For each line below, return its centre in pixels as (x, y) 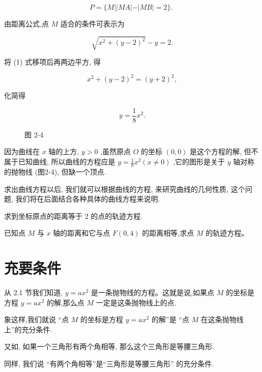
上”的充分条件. (28, 329)
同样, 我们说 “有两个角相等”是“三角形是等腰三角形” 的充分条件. (109, 363)
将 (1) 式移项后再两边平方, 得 (52, 62)
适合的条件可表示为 (92, 23)
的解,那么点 (65, 302)
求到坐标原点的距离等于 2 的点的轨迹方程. (74, 216)
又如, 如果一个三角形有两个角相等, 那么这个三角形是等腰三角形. (109, 346)
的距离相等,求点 (168, 233)
